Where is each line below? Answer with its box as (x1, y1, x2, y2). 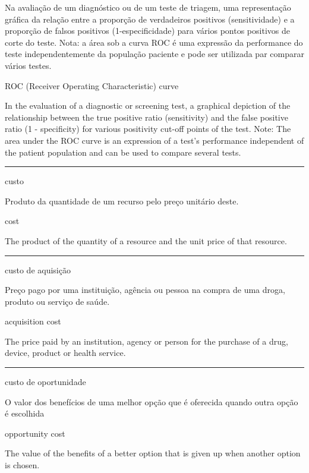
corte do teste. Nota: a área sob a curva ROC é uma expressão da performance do (5, 36, 303, 48)
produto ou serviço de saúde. (5, 295, 110, 307)
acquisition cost (5, 315, 61, 327)
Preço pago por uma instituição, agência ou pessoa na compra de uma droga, (5, 283, 285, 296)
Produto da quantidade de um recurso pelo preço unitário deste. (5, 194, 239, 207)
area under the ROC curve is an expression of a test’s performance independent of (5, 134, 304, 146)
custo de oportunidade (5, 376, 86, 388)
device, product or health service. (5, 346, 126, 359)
